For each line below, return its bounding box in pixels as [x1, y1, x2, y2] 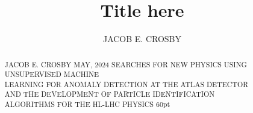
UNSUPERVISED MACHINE [4, 69, 99, 79]
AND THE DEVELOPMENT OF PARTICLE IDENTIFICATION [4, 89, 215, 99]
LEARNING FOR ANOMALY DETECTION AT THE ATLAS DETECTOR [4, 79, 249, 89]
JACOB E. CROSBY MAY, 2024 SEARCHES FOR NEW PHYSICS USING [4, 59, 247, 69]
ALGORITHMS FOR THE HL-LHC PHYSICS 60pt [4, 99, 170, 109]
